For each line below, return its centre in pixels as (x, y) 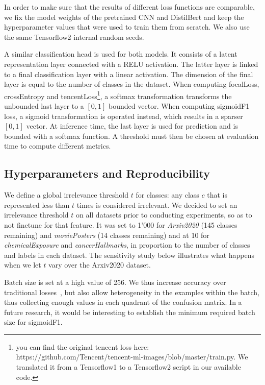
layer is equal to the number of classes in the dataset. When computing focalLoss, (132, 84)
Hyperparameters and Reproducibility (107, 173)
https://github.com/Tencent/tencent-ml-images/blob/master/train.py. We (132, 357)
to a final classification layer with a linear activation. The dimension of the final (129, 74)
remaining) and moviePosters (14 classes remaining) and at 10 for (107, 235)
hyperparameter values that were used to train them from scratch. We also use (127, 27)
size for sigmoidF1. (33, 322)
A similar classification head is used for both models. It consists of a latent (121, 54)
